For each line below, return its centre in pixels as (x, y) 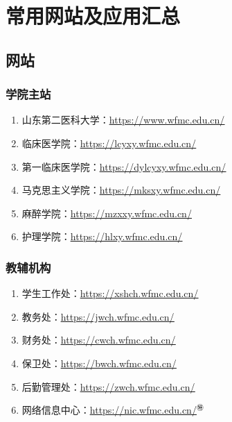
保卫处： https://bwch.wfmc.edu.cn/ (99, 363)
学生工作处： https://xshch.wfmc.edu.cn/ (110, 293)
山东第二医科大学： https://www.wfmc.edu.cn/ (123, 120)
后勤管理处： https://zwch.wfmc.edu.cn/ (108, 386)
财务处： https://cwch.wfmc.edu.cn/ (99, 340)
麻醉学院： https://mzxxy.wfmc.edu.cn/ (107, 213)
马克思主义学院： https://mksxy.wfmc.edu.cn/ (121, 190)
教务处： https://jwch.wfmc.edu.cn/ (98, 316)
